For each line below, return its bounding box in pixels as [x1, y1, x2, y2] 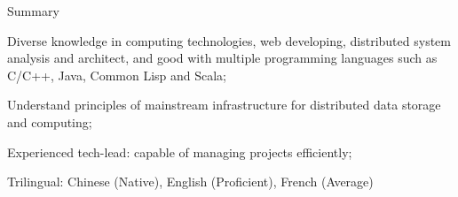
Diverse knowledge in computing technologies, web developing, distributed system [7, 31, 451, 49]
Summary [7, 2, 59, 19]
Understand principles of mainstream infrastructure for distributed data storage [7, 95, 441, 114]
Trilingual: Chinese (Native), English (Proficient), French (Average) [7, 172, 374, 191]
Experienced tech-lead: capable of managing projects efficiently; [7, 142, 352, 161]
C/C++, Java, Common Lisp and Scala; [7, 65, 227, 84]
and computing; [7, 112, 92, 131]
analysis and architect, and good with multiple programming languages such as [7, 49, 438, 67]
